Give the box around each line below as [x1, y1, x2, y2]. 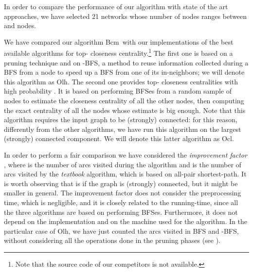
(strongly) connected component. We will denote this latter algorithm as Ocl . [4, 133, 234, 144]
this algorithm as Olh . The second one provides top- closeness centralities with [4, 76, 238, 86]
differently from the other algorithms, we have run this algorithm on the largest [4, 124, 241, 134]
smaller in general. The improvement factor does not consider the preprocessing [4, 188, 241, 198]
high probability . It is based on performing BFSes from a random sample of [4, 86, 232, 96]
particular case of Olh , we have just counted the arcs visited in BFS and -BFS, [4, 225, 239, 236]
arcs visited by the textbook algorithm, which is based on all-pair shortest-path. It [4, 169, 247, 179]
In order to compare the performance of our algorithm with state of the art [4, 1, 228, 11]
